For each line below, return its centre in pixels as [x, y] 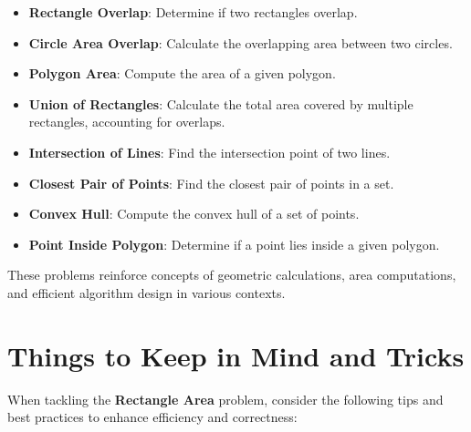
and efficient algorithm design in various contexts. [147, 292]
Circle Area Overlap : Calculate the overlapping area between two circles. [241, 42]
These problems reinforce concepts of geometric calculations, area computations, [232, 275]
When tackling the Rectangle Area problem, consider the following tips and [225, 399]
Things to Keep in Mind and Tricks [236, 355]
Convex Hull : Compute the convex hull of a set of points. [194, 214]
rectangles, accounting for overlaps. [127, 122]
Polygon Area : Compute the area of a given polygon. [182, 73]
